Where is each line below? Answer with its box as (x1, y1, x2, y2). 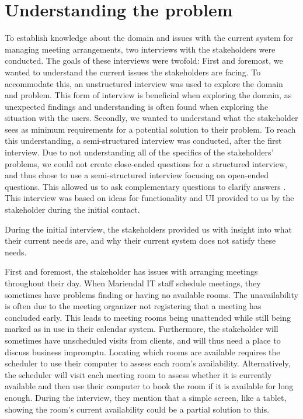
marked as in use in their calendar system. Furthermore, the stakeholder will (5, 323, 278, 335)
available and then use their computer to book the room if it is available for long (5, 380, 294, 392)
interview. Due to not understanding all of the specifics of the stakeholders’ (5, 146, 274, 158)
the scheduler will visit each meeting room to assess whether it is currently (5, 368, 272, 380)
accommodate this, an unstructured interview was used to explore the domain (5, 77, 283, 89)
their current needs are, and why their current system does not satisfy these (5, 234, 276, 247)
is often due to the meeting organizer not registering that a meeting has (5, 300, 262, 312)
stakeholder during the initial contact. (5, 203, 140, 216)
